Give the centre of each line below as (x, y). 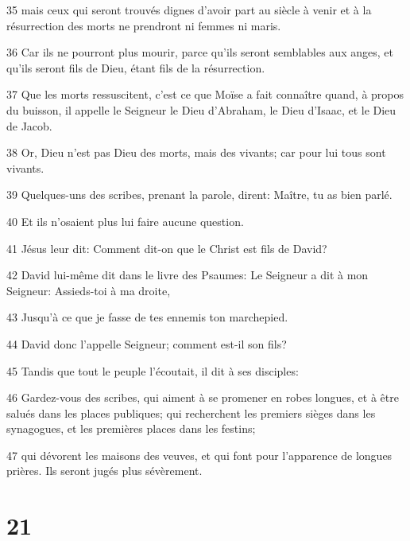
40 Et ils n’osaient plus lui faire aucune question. (125, 221)
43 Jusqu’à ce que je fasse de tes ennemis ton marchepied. (147, 317)
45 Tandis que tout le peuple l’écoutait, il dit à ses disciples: (153, 370)
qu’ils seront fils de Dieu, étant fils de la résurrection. (136, 67)
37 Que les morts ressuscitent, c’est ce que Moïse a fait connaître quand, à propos (205, 94)
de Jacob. (29, 125)
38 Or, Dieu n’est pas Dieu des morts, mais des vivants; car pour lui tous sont (196, 152)
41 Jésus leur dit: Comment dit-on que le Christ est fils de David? (167, 248)
